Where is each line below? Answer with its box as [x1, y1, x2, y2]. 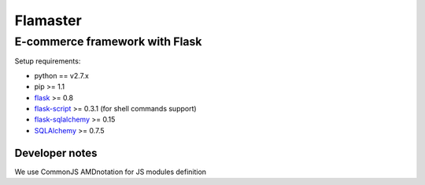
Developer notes [14, 146, 98, 160]
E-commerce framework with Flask [14, 34, 202, 49]
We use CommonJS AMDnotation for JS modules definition [14, 167, 207, 176]
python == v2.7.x [34, 71, 90, 80]
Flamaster [14, 12, 82, 29]
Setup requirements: [14, 56, 81, 66]
